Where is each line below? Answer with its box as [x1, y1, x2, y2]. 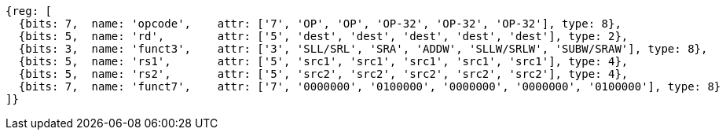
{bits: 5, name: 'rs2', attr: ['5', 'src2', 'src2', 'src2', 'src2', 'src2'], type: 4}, [18, 68, 629, 80]
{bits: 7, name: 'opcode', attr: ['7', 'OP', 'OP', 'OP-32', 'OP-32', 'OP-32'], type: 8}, [18, 17, 621, 30]
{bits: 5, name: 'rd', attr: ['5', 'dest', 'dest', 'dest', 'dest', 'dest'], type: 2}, [18, 30, 629, 42]
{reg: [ [5, 5, 53, 17]
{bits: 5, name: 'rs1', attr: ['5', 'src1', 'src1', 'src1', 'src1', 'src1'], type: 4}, [18, 55, 629, 68]
